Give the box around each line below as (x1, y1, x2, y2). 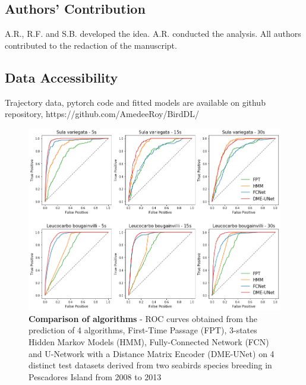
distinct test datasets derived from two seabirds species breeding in (29, 359, 272, 371)
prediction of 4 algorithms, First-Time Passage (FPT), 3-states (29, 324, 257, 336)
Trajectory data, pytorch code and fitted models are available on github (5, 96, 266, 108)
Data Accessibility (5, 68, 118, 86)
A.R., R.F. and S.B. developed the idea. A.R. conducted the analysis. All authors (5, 27, 301, 40)
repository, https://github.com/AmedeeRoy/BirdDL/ (5, 108, 199, 120)
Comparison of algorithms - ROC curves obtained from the (29, 312, 258, 324)
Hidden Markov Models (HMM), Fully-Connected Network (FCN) (29, 336, 269, 348)
